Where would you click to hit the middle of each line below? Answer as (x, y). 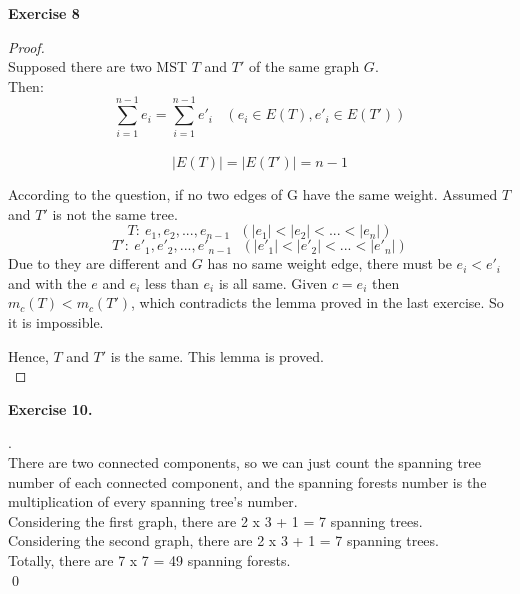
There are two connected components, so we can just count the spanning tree (244, 462)
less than (172, 282)
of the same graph (304, 66)
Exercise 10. (50, 408)
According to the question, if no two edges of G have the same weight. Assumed (253, 194)
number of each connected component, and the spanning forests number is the (247, 481)
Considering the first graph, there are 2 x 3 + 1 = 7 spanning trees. (215, 520)
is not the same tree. (115, 213)
